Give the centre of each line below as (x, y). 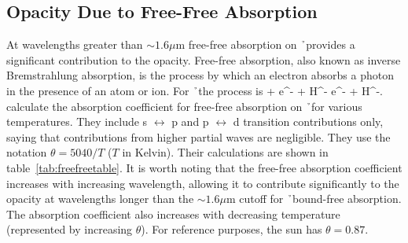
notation (27, 152)
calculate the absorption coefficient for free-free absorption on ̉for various (184, 106)
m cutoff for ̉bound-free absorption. (314, 199)
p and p (190, 121)
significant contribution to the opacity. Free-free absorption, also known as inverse (204, 59)
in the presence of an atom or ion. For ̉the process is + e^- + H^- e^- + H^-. (195, 90)
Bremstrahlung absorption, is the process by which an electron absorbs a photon (200, 75)
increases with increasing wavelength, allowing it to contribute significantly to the (203, 183)
